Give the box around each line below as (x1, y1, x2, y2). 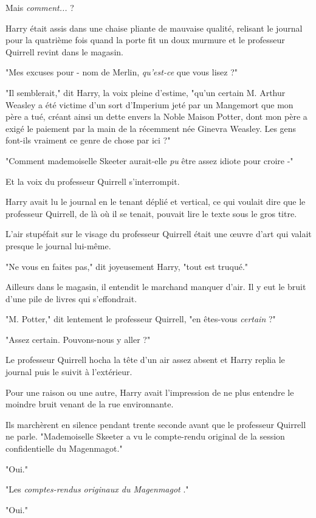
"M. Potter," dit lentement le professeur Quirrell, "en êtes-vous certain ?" (5, 313, 276, 325)
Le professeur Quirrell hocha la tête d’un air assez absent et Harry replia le (5, 353, 285, 366)
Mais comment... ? (5, 1, 74, 13)
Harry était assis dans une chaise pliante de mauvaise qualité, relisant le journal (5, 21, 303, 34)
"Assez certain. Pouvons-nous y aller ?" (5, 333, 151, 345)
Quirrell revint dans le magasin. (5, 45, 123, 58)
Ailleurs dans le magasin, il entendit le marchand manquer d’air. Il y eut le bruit (5, 280, 306, 293)
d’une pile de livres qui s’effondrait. (5, 292, 137, 305)
